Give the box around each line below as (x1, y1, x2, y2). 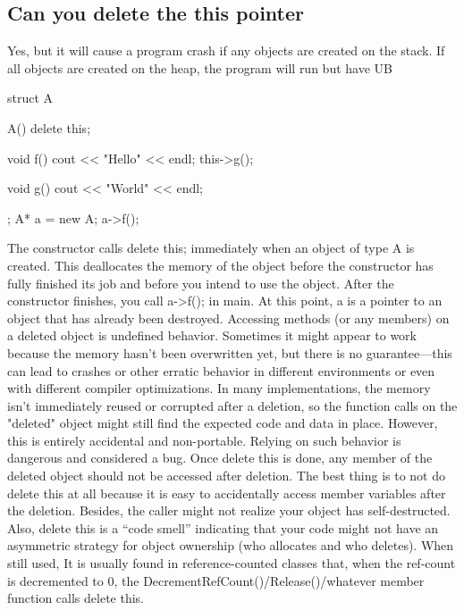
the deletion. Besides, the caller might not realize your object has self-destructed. (7, 501, 451, 520)
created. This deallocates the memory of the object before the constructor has (7, 255, 434, 274)
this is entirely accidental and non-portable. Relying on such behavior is (7, 430, 401, 449)
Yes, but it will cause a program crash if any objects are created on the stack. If (7, 41, 445, 60)
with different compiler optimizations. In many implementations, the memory (7, 379, 431, 397)
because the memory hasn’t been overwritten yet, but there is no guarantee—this (7, 343, 452, 362)
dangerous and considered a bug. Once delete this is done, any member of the (7, 448, 433, 467)
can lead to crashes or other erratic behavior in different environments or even (7, 361, 435, 380)
